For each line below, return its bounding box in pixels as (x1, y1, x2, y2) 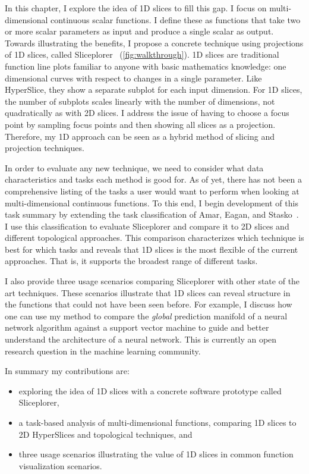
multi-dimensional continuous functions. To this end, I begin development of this (5, 196, 298, 209)
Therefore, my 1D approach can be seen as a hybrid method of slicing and (5, 130, 275, 142)
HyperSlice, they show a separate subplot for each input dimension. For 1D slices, (5, 83, 302, 96)
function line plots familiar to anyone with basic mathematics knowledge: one (5, 59, 286, 72)
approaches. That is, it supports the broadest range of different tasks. (5, 255, 258, 267)
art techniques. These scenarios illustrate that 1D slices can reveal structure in (5, 286, 291, 299)
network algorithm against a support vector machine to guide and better (5, 321, 269, 334)
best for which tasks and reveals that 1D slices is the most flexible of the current (5, 243, 298, 255)
